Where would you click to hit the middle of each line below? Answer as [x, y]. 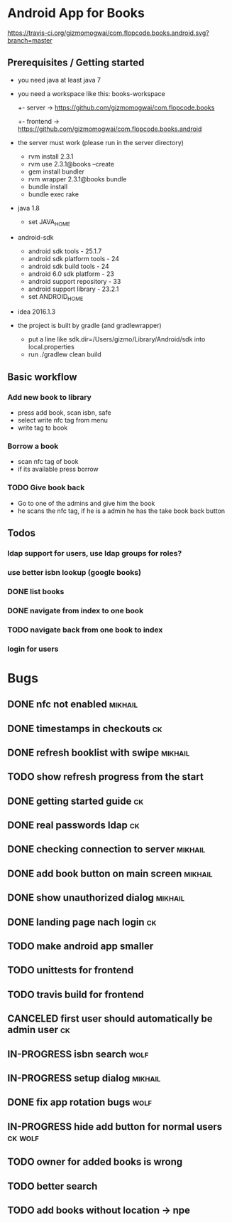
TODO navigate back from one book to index [85, 630]
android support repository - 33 [74, 281]
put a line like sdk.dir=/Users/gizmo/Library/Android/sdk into [117, 339]
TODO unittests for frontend [71, 970]
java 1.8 [29, 208]
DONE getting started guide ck [76, 801]
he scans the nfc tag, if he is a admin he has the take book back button [121, 511]
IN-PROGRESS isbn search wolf [78, 1054]
